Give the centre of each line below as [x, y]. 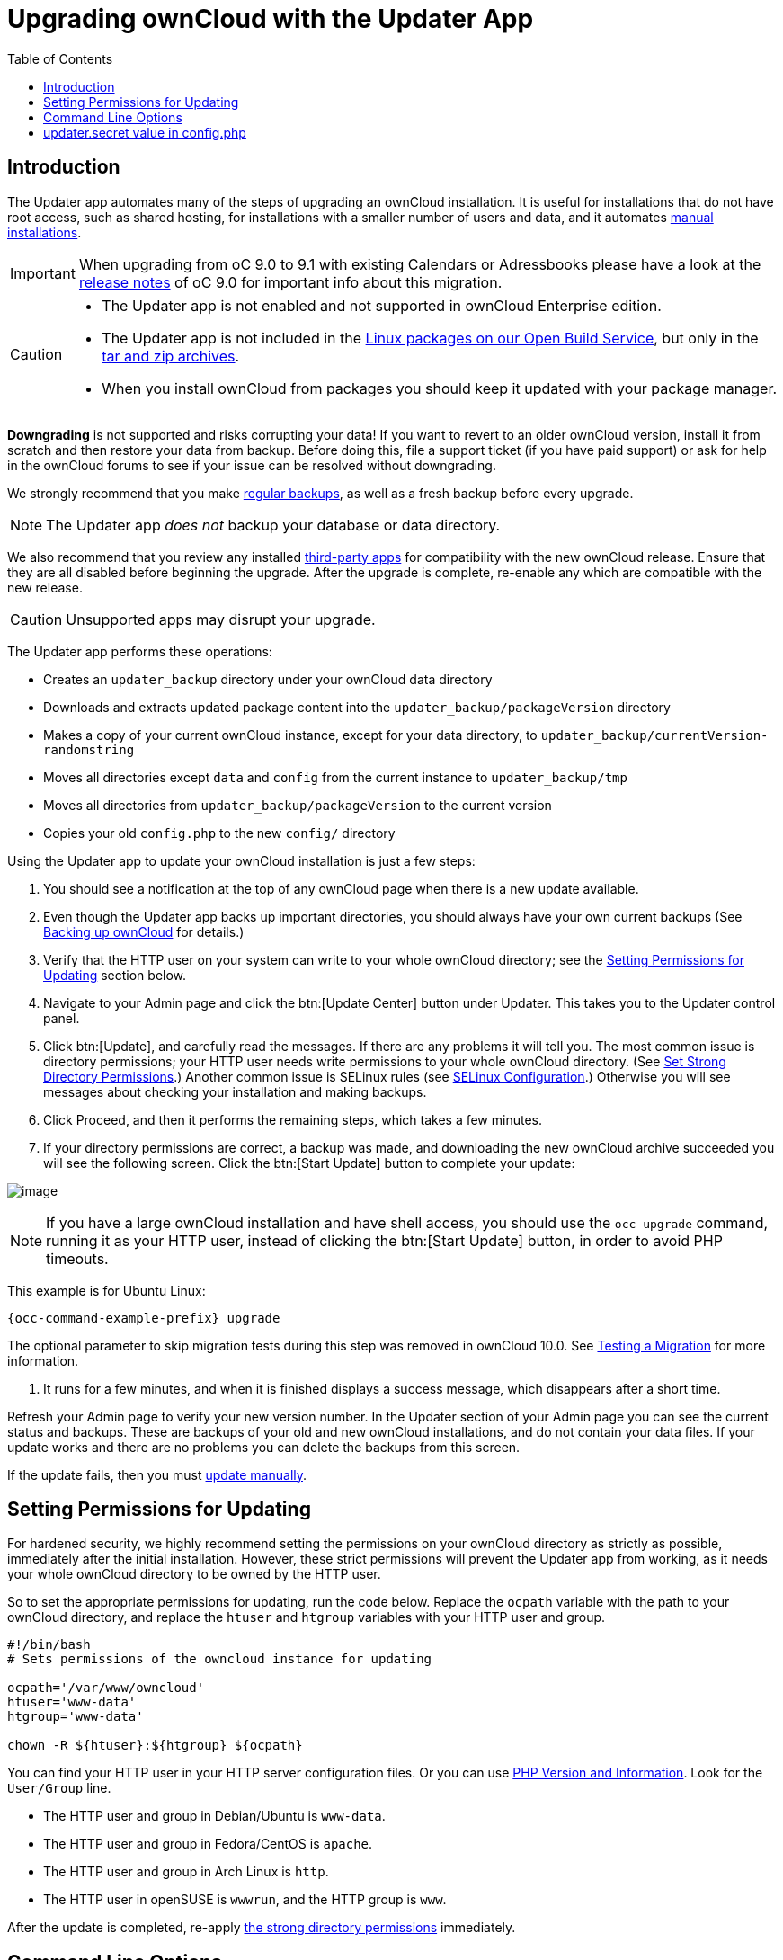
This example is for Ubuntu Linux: [107, 1290]
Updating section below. [115, 975]
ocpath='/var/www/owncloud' [106, 1688]
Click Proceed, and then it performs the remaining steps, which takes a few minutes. [293, 1119]
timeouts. [77, 1258]
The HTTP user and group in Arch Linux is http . [186, 1872]
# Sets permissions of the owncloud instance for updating [220, 1659]
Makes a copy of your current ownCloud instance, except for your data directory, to [290, 735]
